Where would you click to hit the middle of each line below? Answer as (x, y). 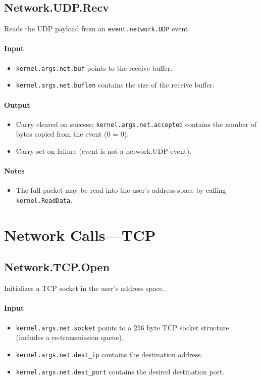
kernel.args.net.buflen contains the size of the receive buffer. (115, 85)
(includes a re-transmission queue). (70, 337)
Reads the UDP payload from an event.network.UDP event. (97, 29)
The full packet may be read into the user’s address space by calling (121, 190)
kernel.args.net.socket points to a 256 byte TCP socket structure (122, 327)
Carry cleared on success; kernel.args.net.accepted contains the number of (136, 124)
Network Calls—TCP (80, 235)
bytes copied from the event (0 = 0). (72, 134)
